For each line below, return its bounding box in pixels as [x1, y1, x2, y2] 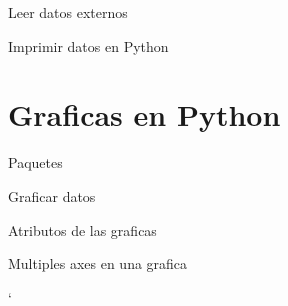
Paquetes [8, 152, 63, 173]
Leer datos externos [8, 2, 128, 22]
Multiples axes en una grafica [8, 253, 188, 274]
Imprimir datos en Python [8, 35, 169, 56]
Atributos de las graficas [8, 219, 157, 240]
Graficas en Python [8, 94, 281, 135]
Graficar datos [8, 185, 96, 206]
